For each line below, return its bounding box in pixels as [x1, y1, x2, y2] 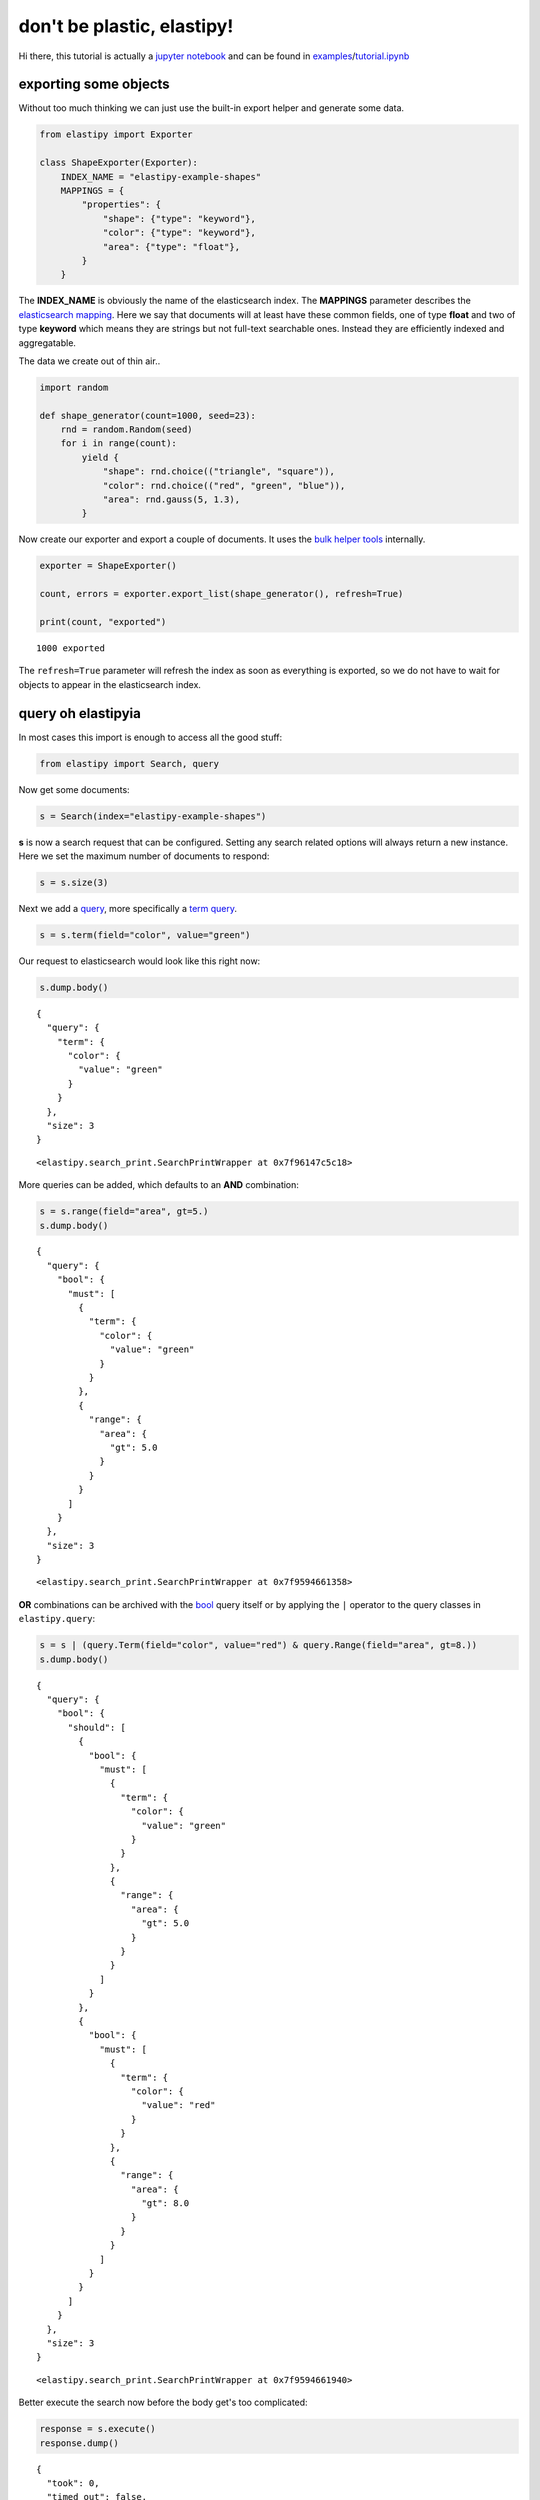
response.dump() [39, 2437, 120, 2449]
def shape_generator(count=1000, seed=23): [39, 410, 257, 421]
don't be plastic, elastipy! [18, 15, 234, 37]
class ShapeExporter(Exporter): [39, 157, 199, 169]
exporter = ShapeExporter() [39, 560, 177, 572]
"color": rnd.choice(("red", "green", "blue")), [102, 480, 346, 491]
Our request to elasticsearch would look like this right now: [18, 955, 261, 967]
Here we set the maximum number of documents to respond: [18, 850, 270, 862]
